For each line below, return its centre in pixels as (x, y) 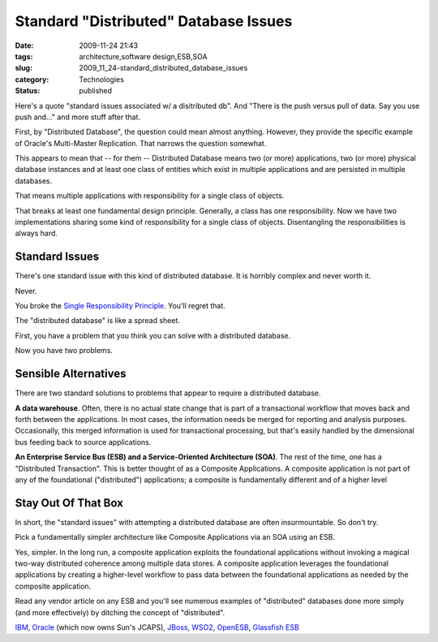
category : (32, 79)
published (96, 91)
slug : (24, 68)
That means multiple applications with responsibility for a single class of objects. (150, 196)
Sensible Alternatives (71, 374)
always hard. (36, 233)
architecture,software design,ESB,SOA (143, 56)
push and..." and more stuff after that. (78, 117)
